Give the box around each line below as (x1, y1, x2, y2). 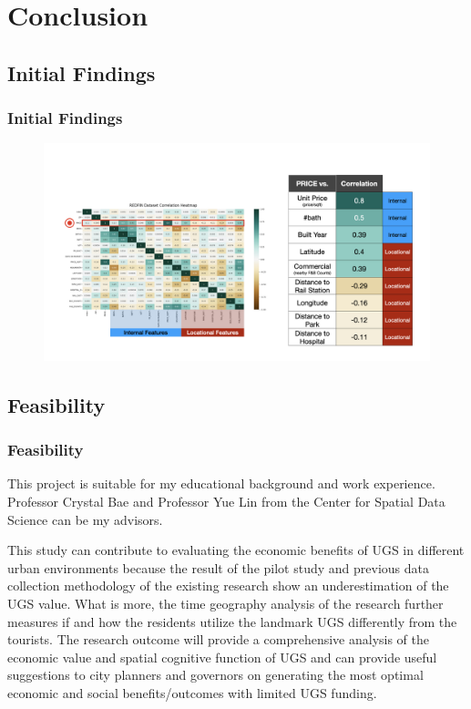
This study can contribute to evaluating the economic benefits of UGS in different (7, 540, 465, 560)
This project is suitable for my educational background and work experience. (7, 474, 435, 493)
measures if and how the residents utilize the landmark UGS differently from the (7, 611, 457, 631)
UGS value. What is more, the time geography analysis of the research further (7, 594, 444, 613)
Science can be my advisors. (7, 509, 163, 529)
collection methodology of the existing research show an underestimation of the (7, 576, 449, 595)
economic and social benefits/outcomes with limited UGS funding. (7, 683, 377, 702)
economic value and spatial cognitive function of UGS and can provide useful (7, 647, 437, 666)
